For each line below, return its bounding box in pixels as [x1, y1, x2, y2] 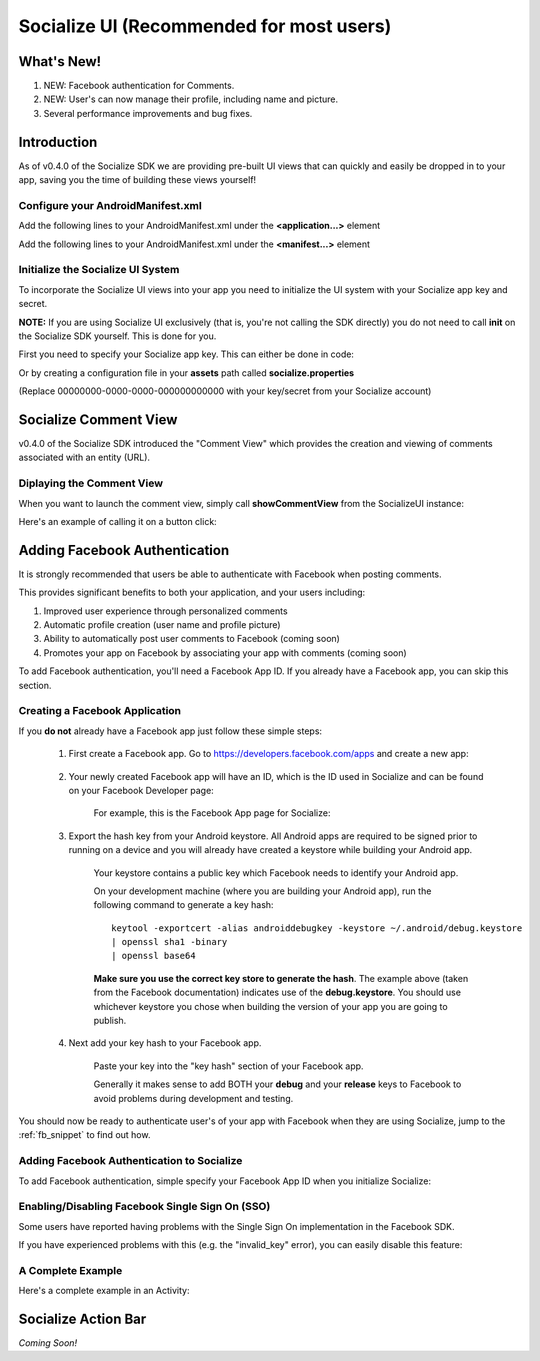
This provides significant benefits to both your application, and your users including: [18, 586, 366, 599]
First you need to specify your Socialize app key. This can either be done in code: [18, 348, 355, 360]
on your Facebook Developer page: [68, 784, 214, 796]
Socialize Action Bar [18, 1310, 147, 1327]
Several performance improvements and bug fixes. [43, 107, 253, 119]
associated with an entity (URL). [18, 451, 150, 464]
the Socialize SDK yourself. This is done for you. [18, 330, 217, 342]
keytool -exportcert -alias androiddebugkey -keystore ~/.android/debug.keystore [111, 922, 523, 934]
